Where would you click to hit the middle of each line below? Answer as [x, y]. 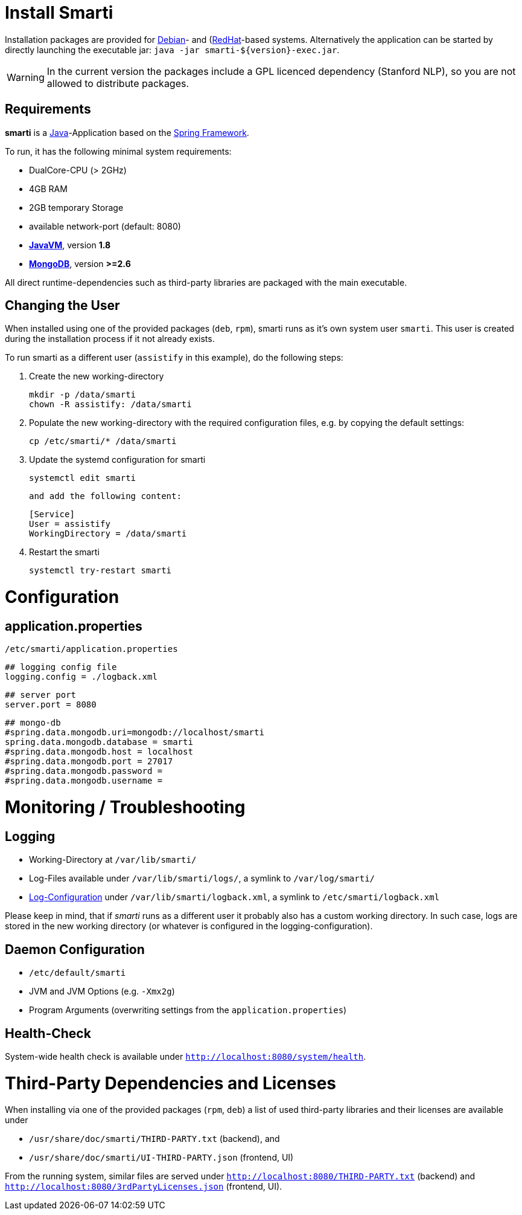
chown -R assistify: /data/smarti [110, 404]
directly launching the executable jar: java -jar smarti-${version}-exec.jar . [172, 50]
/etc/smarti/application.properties [91, 649]
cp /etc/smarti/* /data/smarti [103, 441]
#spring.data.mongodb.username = [84, 781]
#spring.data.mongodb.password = [84, 771]
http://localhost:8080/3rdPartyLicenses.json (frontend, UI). [144, 1187]
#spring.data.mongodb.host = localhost [99, 752]
